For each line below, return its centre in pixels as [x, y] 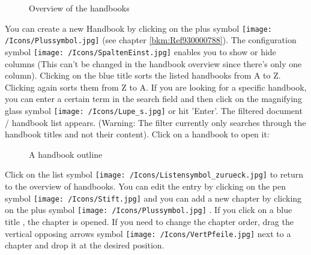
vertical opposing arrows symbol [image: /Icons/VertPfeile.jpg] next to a [148, 233]
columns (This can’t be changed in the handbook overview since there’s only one [153, 63]
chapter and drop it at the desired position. [85, 245]
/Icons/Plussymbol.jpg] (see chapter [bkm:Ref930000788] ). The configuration [151, 40]
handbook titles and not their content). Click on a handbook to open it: [137, 134]
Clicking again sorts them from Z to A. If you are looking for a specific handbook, [156, 87]
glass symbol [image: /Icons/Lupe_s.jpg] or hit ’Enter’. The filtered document [154, 110]
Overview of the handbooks [79, 8]
